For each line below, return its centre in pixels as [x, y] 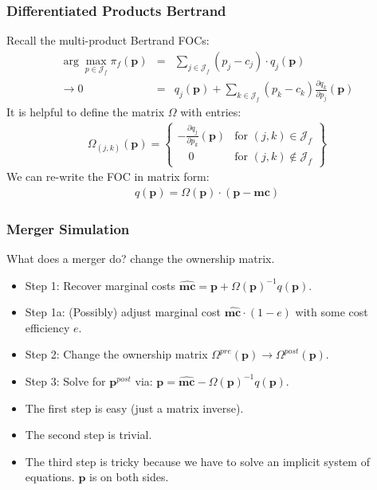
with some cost [332, 312]
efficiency [47, 327]
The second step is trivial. [88, 435]
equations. [50, 477]
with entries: [211, 111]
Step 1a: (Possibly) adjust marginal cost [123, 312]
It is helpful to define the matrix [86, 111]
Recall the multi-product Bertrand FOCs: [108, 40]
